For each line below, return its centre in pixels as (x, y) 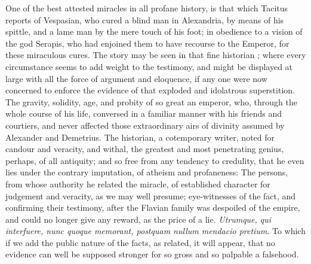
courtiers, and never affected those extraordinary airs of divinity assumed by (145, 125)
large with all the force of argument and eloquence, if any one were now (136, 78)
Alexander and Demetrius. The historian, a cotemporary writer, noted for (140, 137)
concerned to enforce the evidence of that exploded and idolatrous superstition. (150, 90)
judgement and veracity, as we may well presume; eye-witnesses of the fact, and (151, 195)
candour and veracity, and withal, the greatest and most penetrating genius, (145, 149)
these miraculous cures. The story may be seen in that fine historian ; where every (156, 55)
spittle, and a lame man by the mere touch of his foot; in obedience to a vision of (154, 31)
